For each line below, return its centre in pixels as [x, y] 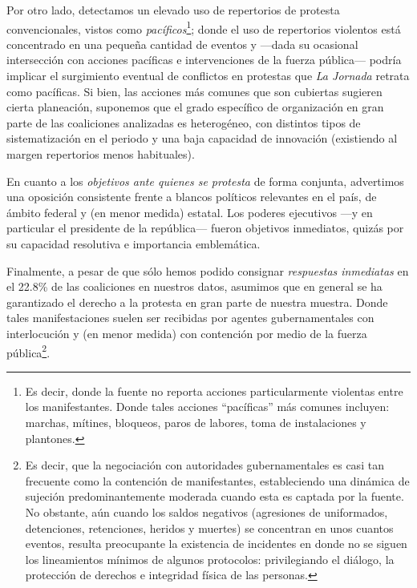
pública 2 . [28, 351]
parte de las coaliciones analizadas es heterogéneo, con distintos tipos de [184, 122]
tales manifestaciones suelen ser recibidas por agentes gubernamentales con [190, 318]
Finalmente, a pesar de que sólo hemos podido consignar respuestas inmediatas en [208, 270]
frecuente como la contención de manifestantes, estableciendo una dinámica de [217, 480]
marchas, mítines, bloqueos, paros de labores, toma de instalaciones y [196, 422]
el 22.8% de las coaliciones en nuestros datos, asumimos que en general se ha [194, 286]
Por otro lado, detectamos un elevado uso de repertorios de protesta [173, 10]
